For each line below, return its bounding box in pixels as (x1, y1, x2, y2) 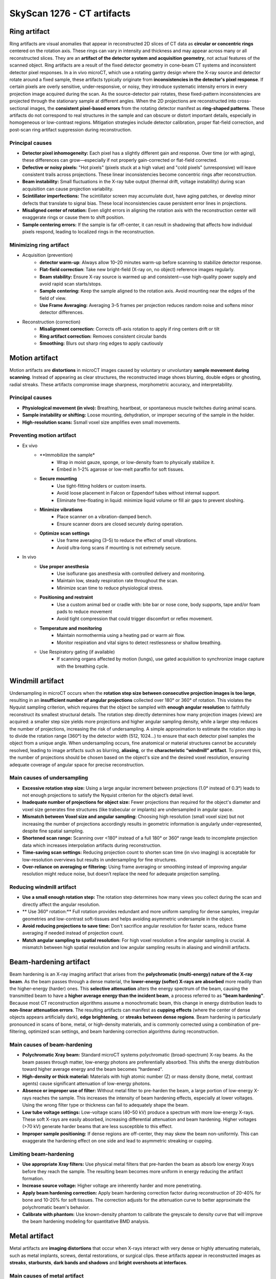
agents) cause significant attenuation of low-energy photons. (22, 1080, 151, 1087)
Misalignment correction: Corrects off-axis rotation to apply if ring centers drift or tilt (39, 326, 220, 332)
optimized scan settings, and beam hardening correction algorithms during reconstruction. (28, 1028, 219, 1034)
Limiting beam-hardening (9, 1150, 74, 1157)
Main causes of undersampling (9, 774, 88, 781)
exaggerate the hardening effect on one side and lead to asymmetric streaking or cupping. (22, 1138, 213, 1144)
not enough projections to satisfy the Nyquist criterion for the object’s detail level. (22, 792, 194, 798)
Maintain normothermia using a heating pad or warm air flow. (57, 632, 186, 638)
